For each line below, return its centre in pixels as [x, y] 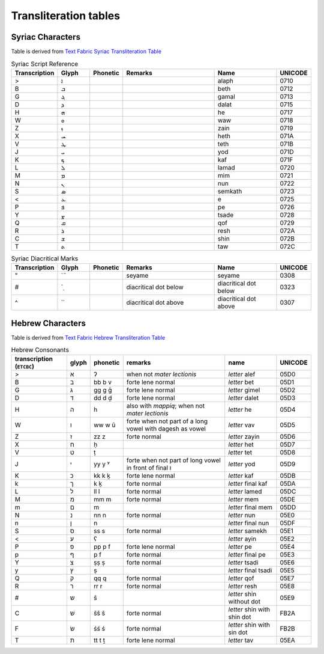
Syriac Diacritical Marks [45, 258]
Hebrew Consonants [40, 350]
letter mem [244, 500]
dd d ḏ [103, 398]
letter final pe [247, 555]
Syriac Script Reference [45, 64]
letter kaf [241, 476]
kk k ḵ [102, 476]
